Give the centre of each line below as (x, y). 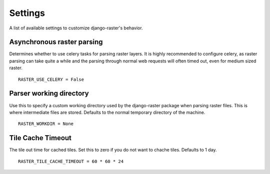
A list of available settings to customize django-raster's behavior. (76, 28)
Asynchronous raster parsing (56, 42)
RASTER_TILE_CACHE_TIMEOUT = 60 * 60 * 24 (71, 161)
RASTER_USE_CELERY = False (51, 79)
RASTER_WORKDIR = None (46, 124)
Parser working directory (49, 93)
